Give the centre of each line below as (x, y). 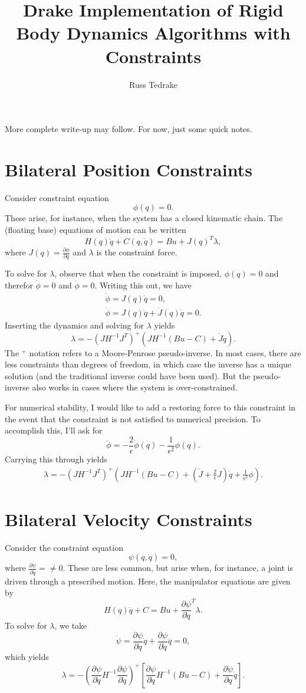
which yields (27, 656)
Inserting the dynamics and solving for (74, 325)
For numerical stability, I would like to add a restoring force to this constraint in (150, 407)
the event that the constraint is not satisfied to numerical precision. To (133, 418)
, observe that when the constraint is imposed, (138, 273)
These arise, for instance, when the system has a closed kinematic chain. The (144, 218)
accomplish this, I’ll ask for (54, 430)
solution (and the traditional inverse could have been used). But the (128, 375)
